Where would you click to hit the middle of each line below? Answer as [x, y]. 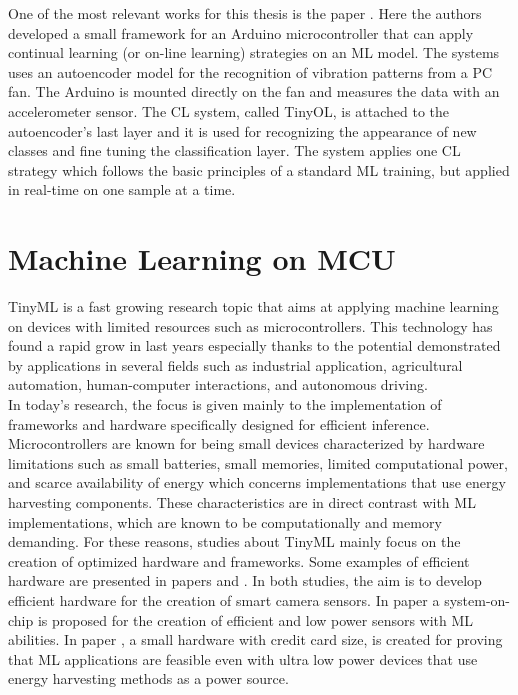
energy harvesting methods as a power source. [148, 678]
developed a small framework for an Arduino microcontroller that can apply [241, 32]
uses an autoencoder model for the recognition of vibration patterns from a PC [250, 71]
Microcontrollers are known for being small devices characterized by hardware [246, 443]
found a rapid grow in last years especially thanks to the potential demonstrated [254, 345]
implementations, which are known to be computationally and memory [225, 521]
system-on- [477, 599]
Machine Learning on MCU [202, 258]
